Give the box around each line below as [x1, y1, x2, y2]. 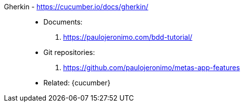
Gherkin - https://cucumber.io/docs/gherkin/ [4, 2, 148, 11]
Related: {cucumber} [43, 79, 110, 87]
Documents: [43, 18, 83, 26]
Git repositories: [43, 48, 95, 56]
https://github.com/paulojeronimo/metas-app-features [63, 63, 240, 72]
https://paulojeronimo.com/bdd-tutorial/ [63, 33, 193, 41]
